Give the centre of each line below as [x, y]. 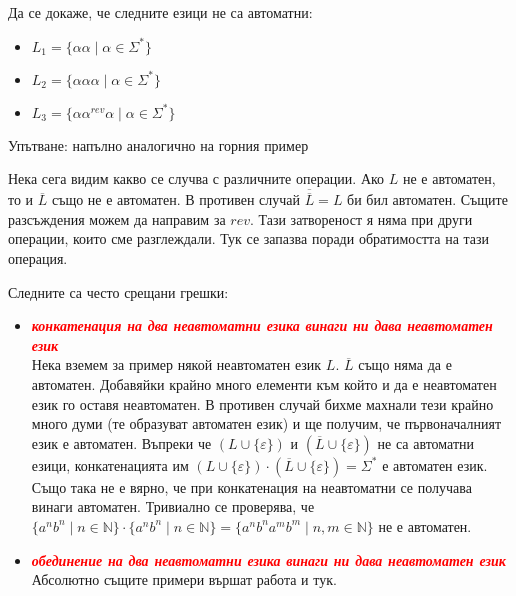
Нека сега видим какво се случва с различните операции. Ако [196, 178]
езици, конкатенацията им [110, 464]
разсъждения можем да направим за [117, 218]
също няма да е [405, 364]
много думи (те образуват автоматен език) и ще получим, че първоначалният [266, 423]
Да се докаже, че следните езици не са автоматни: [160, 12]
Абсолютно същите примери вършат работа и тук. [184, 579]
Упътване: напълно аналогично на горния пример [158, 144]
